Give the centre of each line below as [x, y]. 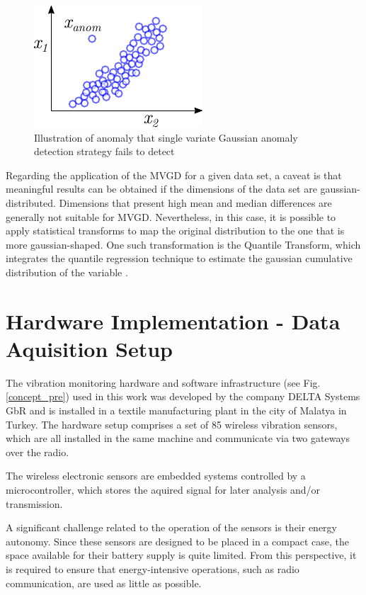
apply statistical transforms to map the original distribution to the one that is [175, 231]
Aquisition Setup [90, 348]
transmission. [34, 503]
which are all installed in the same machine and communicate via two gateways [178, 438]
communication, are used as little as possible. [104, 583]
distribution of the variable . [67, 272]
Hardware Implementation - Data [173, 321]
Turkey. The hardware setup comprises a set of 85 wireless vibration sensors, [172, 424]
